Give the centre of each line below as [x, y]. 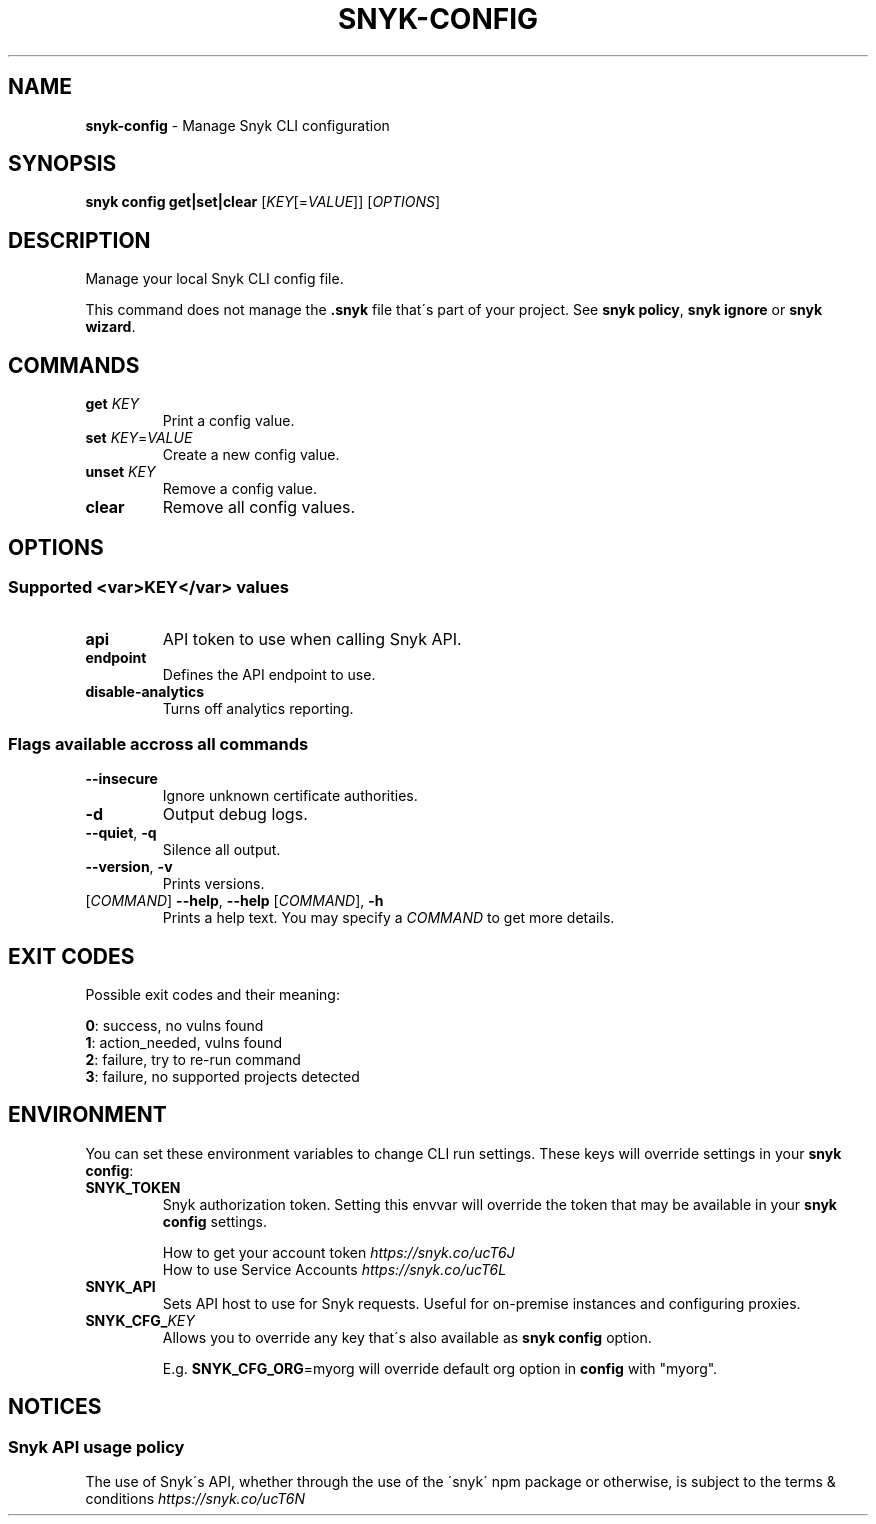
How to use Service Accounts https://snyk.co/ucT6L [334, 1269]
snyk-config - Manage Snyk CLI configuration [237, 125]
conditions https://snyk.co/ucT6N [195, 1498]
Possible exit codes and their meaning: [212, 994]
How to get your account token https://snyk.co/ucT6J [338, 1252]
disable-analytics [145, 692]
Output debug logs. [235, 814]
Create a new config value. [251, 455]
